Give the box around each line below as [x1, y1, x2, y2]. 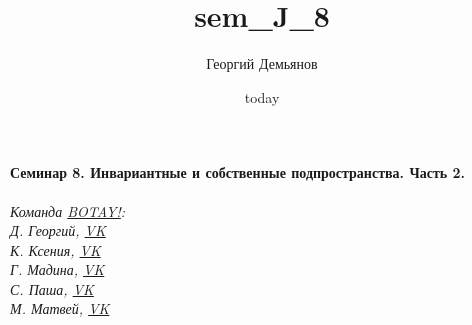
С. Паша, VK [10, 278, 94, 299]
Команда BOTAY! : [10, 200, 126, 221]
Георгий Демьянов [206, 53, 318, 74]
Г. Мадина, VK [10, 259, 105, 280]
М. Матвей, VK [10, 298, 110, 319]
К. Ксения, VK [10, 239, 101, 260]
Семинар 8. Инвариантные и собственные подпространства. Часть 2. [10, 162, 466, 183]
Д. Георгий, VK [10, 220, 106, 241]
